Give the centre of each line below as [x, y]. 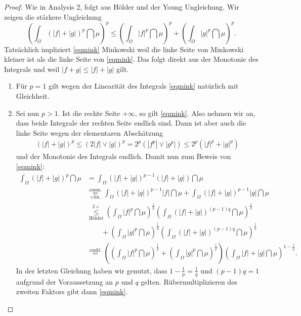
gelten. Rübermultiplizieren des [189, 281]
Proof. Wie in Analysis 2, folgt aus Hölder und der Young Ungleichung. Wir [122, 7]
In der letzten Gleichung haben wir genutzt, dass [92, 270]
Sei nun [28, 113]
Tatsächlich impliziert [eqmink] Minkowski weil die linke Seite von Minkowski [124, 49]
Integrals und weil [32, 69]
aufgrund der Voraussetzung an [64, 281]
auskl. [95, 250]
